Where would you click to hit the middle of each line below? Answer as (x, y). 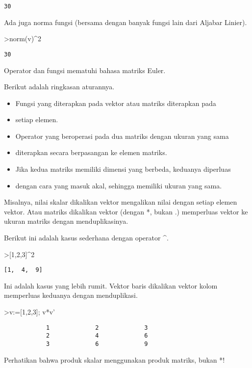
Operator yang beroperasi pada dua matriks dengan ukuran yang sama (122, 136)
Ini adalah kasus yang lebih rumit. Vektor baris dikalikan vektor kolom (111, 285)
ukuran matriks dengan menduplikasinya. (66, 221)
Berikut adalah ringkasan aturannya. (59, 87)
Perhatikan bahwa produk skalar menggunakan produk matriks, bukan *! (114, 359)
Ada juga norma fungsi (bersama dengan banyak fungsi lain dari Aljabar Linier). (126, 22)
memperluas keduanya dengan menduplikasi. (71, 295)
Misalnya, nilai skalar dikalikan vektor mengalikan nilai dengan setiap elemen (121, 202)
